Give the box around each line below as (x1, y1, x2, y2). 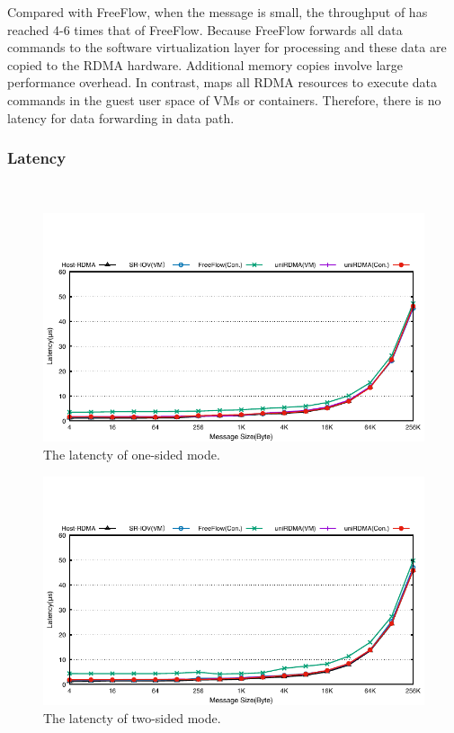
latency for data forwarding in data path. (7, 108, 235, 127)
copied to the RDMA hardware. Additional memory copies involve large (7, 55, 404, 74)
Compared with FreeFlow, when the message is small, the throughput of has (7, 3, 428, 21)
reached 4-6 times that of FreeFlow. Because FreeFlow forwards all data (7, 20, 403, 39)
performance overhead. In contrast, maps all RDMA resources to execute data (7, 73, 438, 92)
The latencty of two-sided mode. (43, 708, 221, 727)
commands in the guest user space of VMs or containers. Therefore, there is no (7, 90, 441, 109)
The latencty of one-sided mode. (43, 444, 220, 463)
